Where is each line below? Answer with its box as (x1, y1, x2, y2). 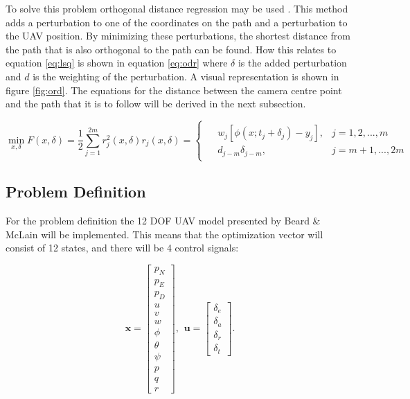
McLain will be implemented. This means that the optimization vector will (6, 227, 323, 241)
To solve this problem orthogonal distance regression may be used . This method (6, 1, 348, 15)
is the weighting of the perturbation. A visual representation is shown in (33, 69, 339, 83)
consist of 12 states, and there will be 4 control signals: (6, 240, 239, 255)
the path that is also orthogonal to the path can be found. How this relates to (6, 42, 337, 56)
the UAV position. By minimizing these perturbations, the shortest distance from (6, 28, 350, 43)
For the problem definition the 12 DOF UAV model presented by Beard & (6, 213, 321, 228)
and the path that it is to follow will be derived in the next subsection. (6, 96, 306, 111)
